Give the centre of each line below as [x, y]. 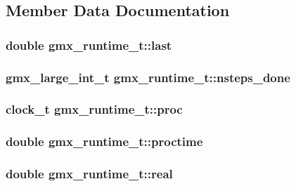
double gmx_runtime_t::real [89, 174]
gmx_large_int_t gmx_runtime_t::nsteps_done [148, 77]
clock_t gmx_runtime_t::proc [94, 109]
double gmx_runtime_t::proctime [104, 141]
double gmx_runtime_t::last [89, 45]
